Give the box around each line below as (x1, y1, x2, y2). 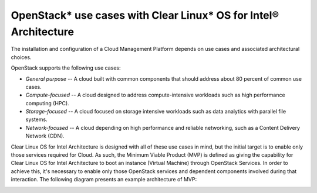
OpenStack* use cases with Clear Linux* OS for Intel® (11, 9, 279, 22)
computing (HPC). (25, 99, 70, 106)
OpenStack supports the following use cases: (11, 64, 121, 71)
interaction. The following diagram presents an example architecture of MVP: (11, 176, 197, 183)
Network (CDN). (25, 132, 65, 140)
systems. (25, 116, 48, 123)
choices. (11, 53, 32, 61)
